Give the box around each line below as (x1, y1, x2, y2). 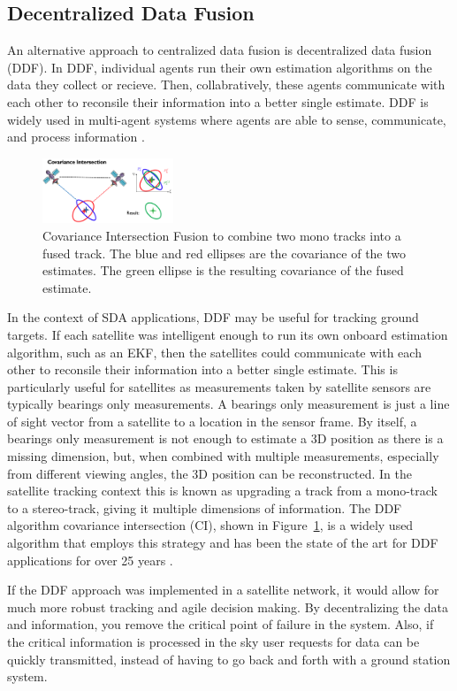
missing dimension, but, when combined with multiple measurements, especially (7, 447, 439, 465)
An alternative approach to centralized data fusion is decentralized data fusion (7, 41, 432, 59)
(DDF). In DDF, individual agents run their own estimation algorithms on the (7, 58, 432, 76)
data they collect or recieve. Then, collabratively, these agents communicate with (7, 75, 446, 94)
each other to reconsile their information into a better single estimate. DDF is (7, 92, 429, 111)
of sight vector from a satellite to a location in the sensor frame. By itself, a (7, 411, 417, 430)
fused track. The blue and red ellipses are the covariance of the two (42, 243, 407, 262)
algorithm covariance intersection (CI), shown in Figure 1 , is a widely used (7, 516, 414, 534)
